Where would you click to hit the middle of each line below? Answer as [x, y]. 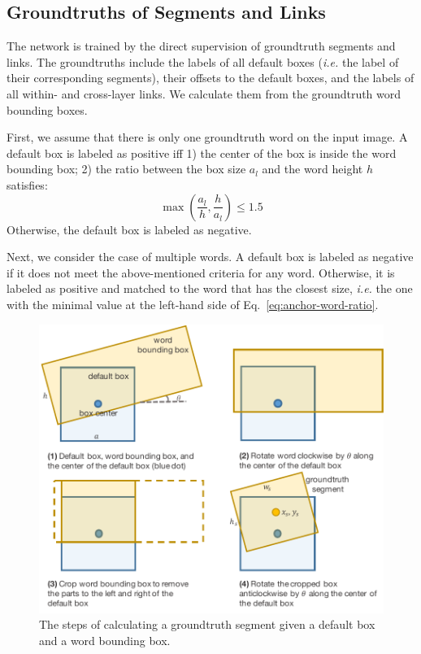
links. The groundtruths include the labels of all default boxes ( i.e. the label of [203, 61]
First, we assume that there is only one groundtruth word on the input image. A [207, 137]
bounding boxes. [47, 109]
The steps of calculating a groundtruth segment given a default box [207, 624]
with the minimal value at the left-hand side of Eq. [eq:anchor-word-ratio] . [193, 304]
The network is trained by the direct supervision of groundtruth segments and [201, 46]
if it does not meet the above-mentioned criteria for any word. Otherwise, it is [201, 272]
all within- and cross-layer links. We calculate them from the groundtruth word [204, 93]
